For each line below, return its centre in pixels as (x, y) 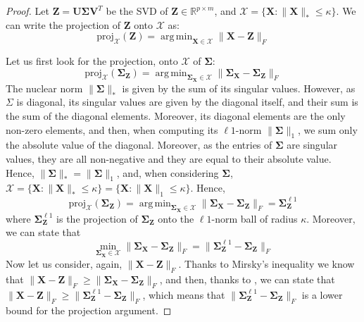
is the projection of (97, 218)
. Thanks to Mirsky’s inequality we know (266, 264)
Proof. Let (27, 11)
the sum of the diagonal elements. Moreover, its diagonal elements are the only (176, 115)
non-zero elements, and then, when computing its (112, 129)
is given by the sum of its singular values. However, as (239, 88)
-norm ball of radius (255, 218)
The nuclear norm (44, 88)
